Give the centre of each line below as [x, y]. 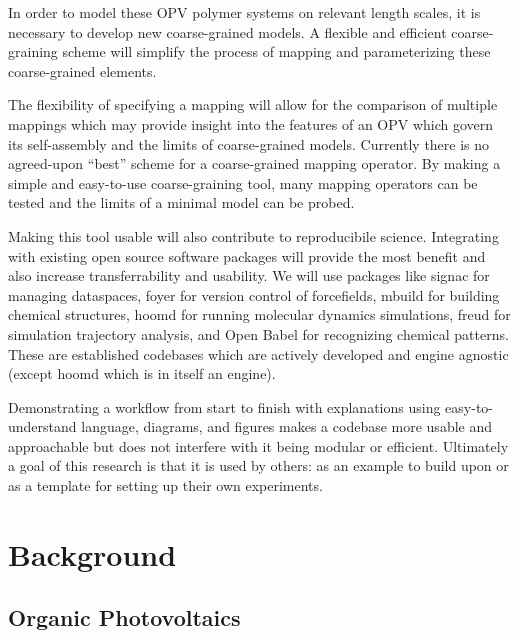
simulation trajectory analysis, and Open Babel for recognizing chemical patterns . [258, 333]
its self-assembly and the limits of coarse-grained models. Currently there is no [249, 143]
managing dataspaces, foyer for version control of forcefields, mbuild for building [254, 294]
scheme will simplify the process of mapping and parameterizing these [276, 51]
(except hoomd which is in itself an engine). [142, 373]
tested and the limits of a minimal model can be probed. [181, 202]
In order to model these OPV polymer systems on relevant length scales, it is [244, 12]
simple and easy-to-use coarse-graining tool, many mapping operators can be [243, 182]
